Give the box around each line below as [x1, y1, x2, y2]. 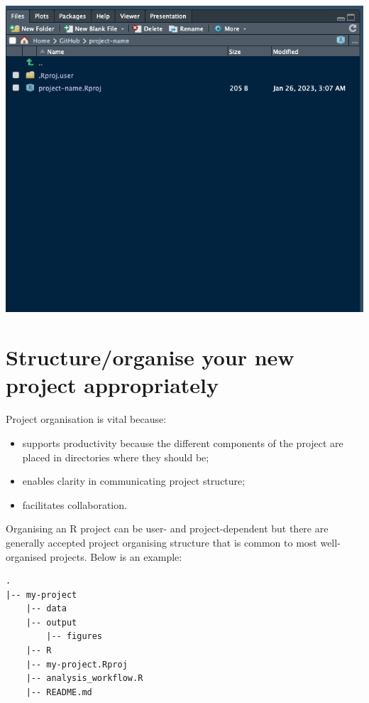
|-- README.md [26, 687, 92, 697]
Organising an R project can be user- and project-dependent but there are [6, 521, 329, 536]
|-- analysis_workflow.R [26, 673, 143, 684]
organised [6, 549, 47, 564]
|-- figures [46, 631, 103, 642]
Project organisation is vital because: [6, 412, 167, 426]
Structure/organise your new [6, 343, 294, 372]
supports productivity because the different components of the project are [22, 435, 343, 450]
